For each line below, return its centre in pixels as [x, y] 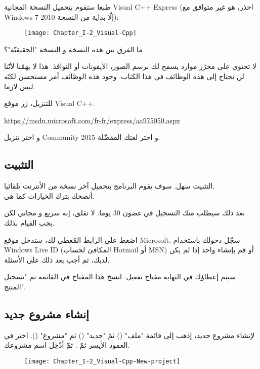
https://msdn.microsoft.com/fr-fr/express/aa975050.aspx [92, 120]
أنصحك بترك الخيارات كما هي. [49, 195]
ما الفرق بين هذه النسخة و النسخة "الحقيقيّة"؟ [73, 49]
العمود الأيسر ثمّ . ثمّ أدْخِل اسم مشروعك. [67, 345]
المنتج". [15, 286]
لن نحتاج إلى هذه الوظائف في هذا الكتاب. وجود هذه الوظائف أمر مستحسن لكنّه [124, 76]
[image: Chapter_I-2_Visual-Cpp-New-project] [102, 361]
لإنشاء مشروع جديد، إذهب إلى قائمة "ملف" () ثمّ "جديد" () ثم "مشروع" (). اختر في [129, 335]
